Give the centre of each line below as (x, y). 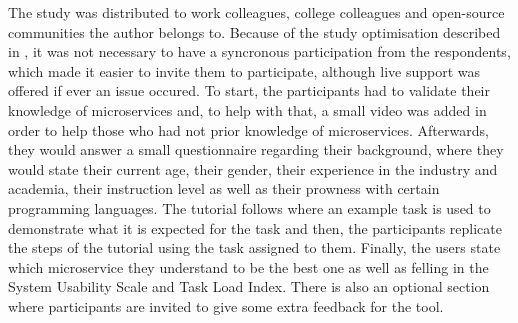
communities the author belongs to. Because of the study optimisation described (254, 31)
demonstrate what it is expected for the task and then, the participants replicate (255, 227)
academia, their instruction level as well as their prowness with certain (224, 188)
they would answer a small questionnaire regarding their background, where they (256, 149)
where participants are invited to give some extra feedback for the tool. (226, 305)
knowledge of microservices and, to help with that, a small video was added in (247, 109)
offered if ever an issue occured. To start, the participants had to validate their (249, 90)
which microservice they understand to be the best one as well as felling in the (248, 266)
